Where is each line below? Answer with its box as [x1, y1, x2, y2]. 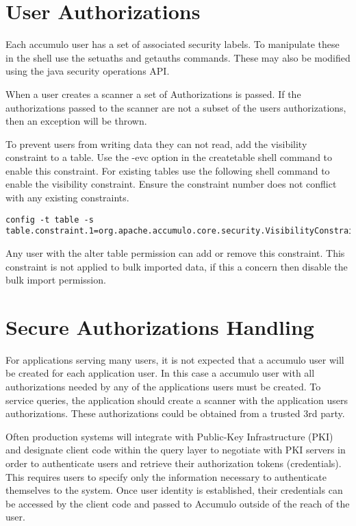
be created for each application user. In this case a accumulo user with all [5, 366, 315, 380]
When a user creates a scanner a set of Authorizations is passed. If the [5, 86, 301, 101]
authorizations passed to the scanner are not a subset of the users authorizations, [5, 100, 346, 114]
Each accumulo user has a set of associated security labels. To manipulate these [5, 37, 340, 51]
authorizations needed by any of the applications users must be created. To [5, 379, 321, 394]
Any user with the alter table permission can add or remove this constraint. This [5, 245, 345, 260]
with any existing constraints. [5, 190, 129, 205]
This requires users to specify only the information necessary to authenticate [5, 469, 327, 484]
